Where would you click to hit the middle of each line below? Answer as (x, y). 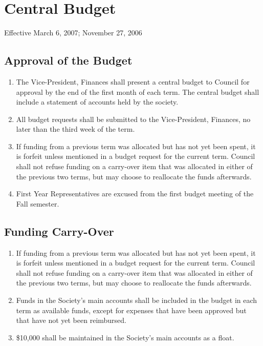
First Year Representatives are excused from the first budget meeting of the (135, 194)
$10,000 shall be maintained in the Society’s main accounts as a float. (125, 337)
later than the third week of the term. (75, 129)
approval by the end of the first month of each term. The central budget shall (138, 91)
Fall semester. (38, 203)
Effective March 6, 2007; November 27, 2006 (73, 33)
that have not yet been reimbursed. (71, 320)
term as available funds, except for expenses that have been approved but (131, 310)
